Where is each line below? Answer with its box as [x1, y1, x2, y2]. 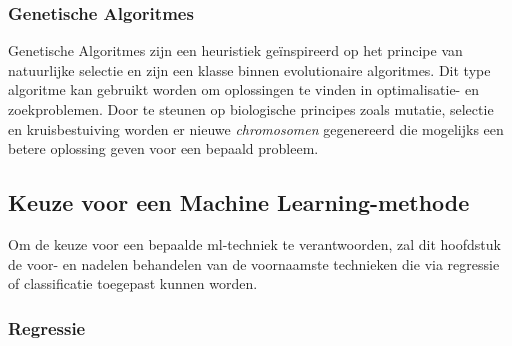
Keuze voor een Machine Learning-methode [8, 187, 470, 218]
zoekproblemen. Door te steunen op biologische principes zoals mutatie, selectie [8, 99, 494, 119]
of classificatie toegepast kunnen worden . [8, 273, 258, 294]
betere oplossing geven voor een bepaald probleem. [8, 138, 319, 159]
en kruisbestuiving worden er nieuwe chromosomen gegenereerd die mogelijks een [8, 118, 504, 139]
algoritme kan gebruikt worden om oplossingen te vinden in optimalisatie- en [8, 79, 479, 100]
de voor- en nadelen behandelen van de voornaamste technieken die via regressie [8, 253, 500, 274]
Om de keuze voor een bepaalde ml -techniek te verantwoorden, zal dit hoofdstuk [8, 233, 501, 254]
